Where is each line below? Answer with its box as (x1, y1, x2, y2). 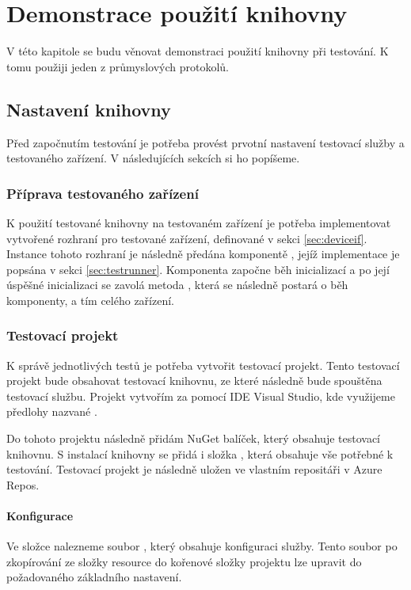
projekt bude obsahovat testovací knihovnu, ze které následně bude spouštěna (6, 372, 382, 389)
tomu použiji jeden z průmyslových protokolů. (6, 58, 229, 74)
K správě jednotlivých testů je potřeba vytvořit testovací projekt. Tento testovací (6, 356, 400, 373)
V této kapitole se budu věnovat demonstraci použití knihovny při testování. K (6, 43, 389, 59)
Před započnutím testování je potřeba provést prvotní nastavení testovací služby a (6, 134, 405, 150)
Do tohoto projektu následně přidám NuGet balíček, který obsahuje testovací (6, 430, 380, 447)
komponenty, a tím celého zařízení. (6, 291, 174, 308)
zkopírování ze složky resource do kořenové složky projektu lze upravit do (6, 553, 362, 569)
